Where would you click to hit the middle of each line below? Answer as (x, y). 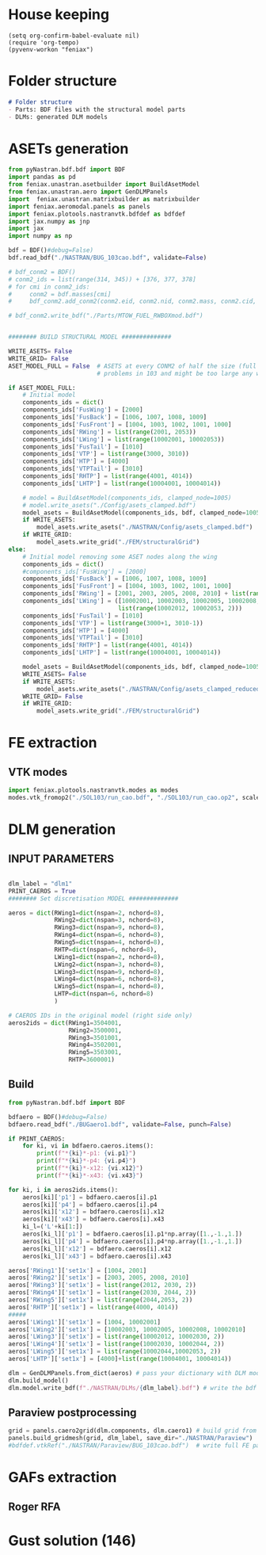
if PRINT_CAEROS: (37, 1139)
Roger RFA (34, 1506)
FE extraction (53, 743)
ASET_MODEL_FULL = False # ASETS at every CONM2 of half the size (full (133, 366)
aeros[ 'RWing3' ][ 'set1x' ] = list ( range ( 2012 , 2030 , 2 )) (102, 1286)
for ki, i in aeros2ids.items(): (63, 1190)
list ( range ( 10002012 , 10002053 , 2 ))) (180, 608)
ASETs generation (68, 149)
